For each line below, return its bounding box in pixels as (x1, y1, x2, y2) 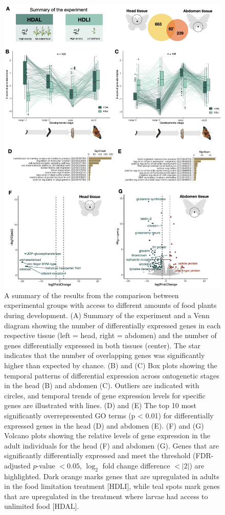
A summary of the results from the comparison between (4, 289, 179, 300)
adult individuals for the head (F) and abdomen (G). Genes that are (4, 440, 219, 451)
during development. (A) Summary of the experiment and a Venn (4, 309, 210, 320)
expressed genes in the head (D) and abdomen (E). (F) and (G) (4, 420, 204, 431)
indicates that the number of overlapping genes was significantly (4, 350, 205, 361)
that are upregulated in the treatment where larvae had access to (4, 490, 208, 501)
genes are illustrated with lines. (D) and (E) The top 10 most (4, 400, 197, 411)
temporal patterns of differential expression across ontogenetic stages (4, 370, 219, 380)
